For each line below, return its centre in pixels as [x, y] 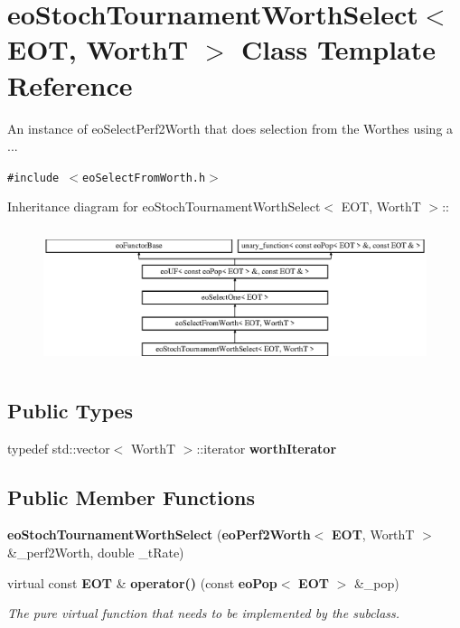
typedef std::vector [59, 448]
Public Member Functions [131, 497]
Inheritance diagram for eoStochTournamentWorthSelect [164, 206]
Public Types [70, 410]
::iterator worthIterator [267, 448]
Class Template [338, 49]
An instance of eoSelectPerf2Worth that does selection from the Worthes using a [230, 128]
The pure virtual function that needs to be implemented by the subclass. [204, 613]
